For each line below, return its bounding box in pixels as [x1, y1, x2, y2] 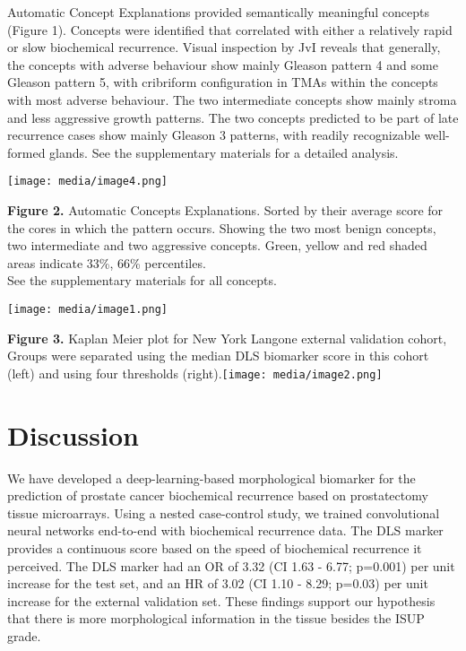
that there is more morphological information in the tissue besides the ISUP [7, 609, 425, 628]
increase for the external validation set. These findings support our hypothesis [7, 591, 436, 610]
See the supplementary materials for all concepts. [7, 271, 277, 290]
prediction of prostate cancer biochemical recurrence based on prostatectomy [7, 486, 428, 505]
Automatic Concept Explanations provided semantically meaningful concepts [7, 3, 430, 21]
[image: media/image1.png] [7, 302, 168, 316]
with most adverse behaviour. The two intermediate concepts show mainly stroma [7, 90, 457, 108]
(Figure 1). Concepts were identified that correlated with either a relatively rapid [7, 20, 453, 39]
